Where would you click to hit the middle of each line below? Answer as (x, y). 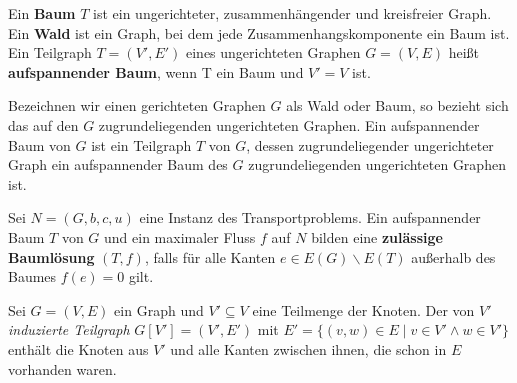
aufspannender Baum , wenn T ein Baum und (156, 71)
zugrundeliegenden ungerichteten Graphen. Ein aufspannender (289, 124)
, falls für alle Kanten (210, 256)
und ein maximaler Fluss (180, 236)
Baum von (39, 144)
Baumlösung (51, 256)
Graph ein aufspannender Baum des (118, 164)
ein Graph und (159, 309)
